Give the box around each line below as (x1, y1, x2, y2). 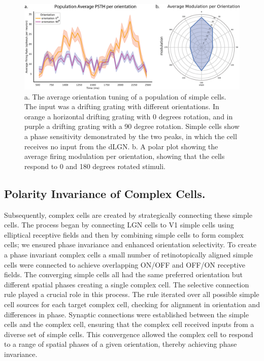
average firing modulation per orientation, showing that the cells (24, 151, 225, 161)
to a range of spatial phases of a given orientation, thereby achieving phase (4, 339, 237, 349)
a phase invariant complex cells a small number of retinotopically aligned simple (4, 249, 253, 260)
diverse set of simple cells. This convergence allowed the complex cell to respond (4, 329, 253, 339)
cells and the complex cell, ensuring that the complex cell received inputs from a (4, 319, 254, 330)
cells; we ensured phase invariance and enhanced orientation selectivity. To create (4, 239, 257, 250)
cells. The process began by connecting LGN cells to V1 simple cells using (4, 219, 234, 230)
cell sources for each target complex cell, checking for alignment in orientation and (4, 299, 260, 309)
